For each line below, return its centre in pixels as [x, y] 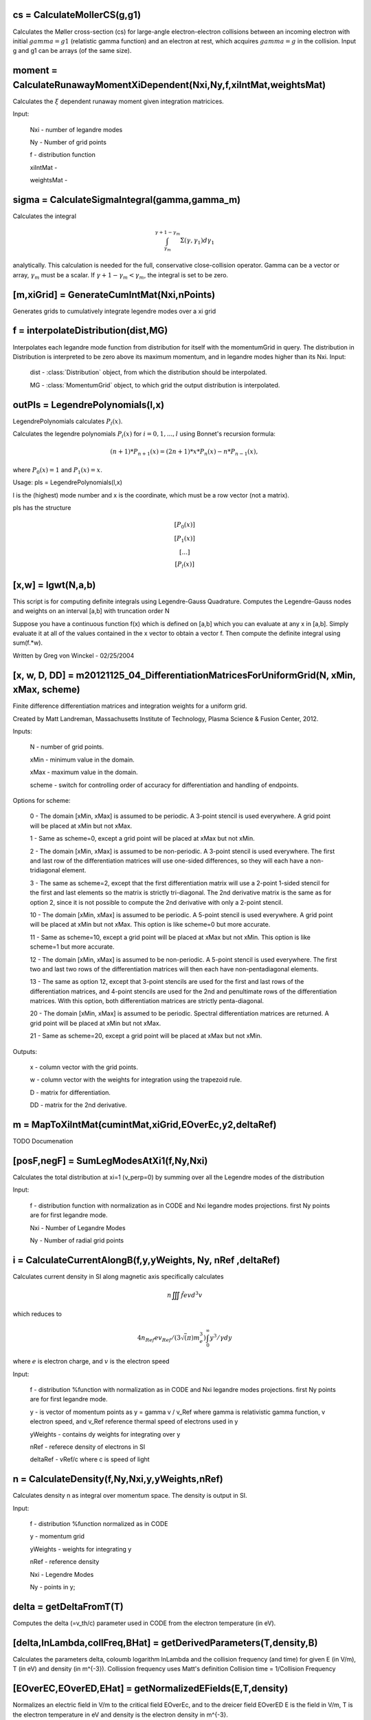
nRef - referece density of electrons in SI [88, 1447]
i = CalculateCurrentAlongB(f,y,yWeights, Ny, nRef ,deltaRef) [147, 1260]
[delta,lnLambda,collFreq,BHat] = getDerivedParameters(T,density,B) [165, 1643]
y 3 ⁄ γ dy [221, 1337]
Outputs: [25, 1051]
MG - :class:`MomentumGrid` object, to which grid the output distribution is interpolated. [155, 385]
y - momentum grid [57, 1536]
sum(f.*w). [28, 643]
